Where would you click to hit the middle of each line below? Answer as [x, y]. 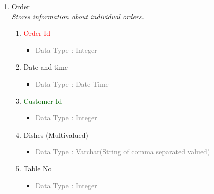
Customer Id [43, 101]
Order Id [37, 33]
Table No [38, 168]
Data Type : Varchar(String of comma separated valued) [123, 151]
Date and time [46, 67]
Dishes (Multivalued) [56, 134]
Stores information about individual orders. [78, 16]
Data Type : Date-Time [72, 83]
